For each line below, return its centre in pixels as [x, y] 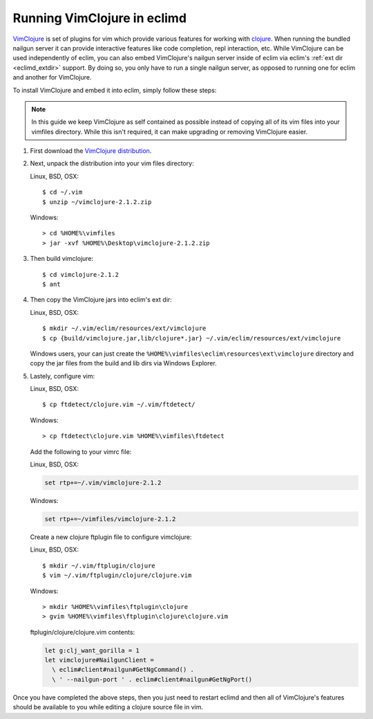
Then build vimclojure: [62, 259]
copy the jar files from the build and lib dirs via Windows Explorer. [123, 363]
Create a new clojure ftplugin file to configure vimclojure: [111, 537]
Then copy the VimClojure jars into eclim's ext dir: [101, 300]
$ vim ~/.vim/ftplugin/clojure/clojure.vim [117, 575]
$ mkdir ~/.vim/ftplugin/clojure [99, 565]
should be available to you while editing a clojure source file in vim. [108, 707]
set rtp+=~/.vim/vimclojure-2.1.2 [103, 483]
